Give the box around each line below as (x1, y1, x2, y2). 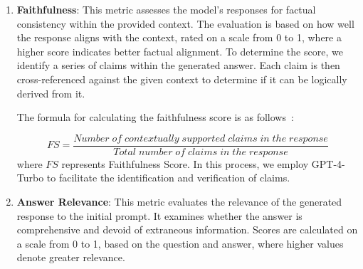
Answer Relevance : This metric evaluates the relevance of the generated (16, 194, 342, 209)
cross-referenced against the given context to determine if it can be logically (16, 71, 347, 86)
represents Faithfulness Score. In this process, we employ (61, 156, 309, 171)
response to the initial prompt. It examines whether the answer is (16, 208, 302, 223)
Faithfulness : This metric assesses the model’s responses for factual (16, 2, 316, 16)
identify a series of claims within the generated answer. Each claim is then (16, 58, 340, 73)
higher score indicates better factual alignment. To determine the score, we (16, 43, 343, 58)
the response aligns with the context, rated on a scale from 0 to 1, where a (16, 30, 342, 45)
